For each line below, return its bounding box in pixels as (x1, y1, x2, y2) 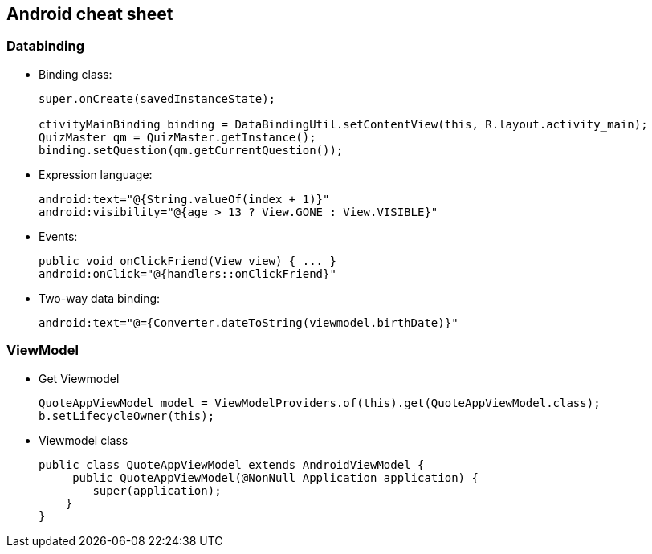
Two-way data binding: (39, 291, 161, 305)
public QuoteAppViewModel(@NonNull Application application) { (72, 470, 479, 484)
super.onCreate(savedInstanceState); (39, 92, 276, 105)
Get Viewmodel (39, 371, 120, 385)
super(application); (92, 483, 222, 497)
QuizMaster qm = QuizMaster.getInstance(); (39, 130, 316, 144)
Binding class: (39, 67, 112, 81)
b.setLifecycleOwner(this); (39, 409, 215, 422)
